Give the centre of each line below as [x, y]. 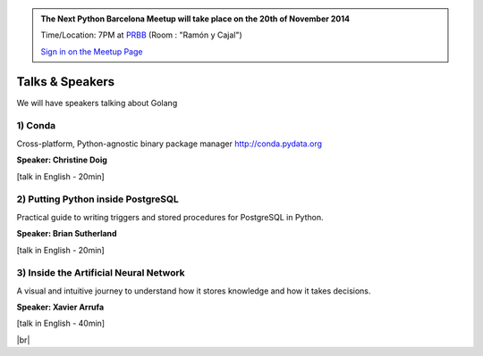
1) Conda [36, 126]
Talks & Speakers [66, 82]
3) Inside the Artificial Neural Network [101, 273]
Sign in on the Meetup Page [92, 51]
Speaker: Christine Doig [62, 160]
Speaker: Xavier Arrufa [60, 307]
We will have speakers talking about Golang [97, 103]
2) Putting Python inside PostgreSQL [97, 199]
